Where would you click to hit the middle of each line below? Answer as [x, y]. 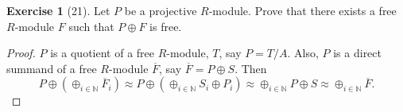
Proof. [21, 53]
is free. [166, 26]
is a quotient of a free [102, 53]
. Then [251, 68]
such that [91, 26]
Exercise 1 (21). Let [58, 10]
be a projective [161, 10]
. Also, [303, 53]
